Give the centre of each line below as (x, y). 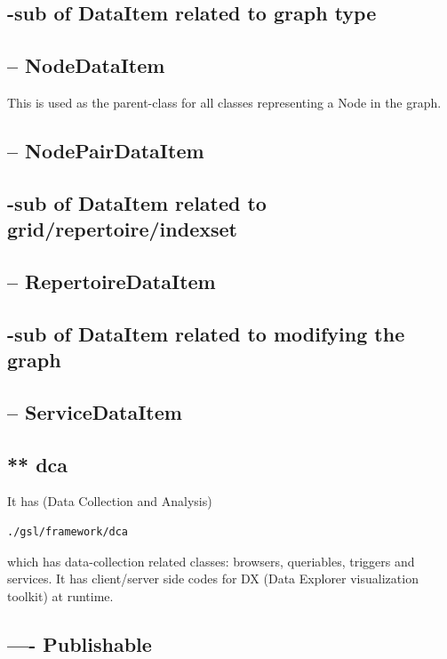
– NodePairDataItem (106, 150)
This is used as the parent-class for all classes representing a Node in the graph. (224, 102)
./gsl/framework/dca (68, 532)
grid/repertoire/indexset (122, 229)
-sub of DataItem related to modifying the (206, 333)
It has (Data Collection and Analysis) (110, 501)
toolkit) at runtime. (60, 595)
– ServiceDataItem (95, 411)
